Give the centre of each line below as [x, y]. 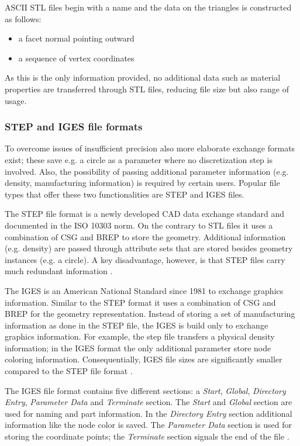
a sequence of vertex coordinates [76, 58]
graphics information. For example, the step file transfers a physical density [140, 336]
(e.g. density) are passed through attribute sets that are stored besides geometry [149, 248]
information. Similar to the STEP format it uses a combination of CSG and [140, 302]
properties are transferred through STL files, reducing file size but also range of [147, 89]
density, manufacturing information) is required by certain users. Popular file [142, 183]
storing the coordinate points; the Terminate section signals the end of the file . [147, 436]
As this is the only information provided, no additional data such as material [143, 77]
